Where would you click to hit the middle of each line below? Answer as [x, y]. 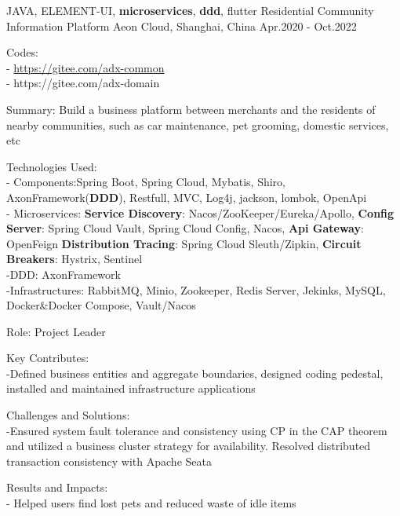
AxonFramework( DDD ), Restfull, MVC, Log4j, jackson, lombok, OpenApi [187, 197]
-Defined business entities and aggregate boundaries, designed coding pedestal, [195, 373]
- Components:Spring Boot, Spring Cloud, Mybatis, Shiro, [146, 182]
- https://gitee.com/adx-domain [83, 83]
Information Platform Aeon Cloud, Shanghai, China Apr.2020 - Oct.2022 [182, 26]
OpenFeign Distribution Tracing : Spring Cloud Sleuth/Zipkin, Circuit [184, 243]
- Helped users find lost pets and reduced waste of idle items [151, 503]
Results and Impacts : [57, 487]
